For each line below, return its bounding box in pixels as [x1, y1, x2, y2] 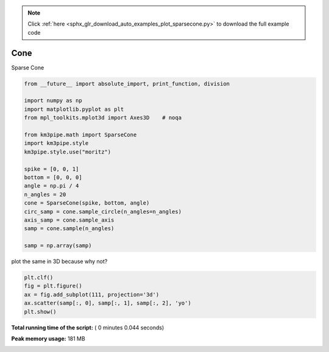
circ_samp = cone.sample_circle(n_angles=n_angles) [24, 208, 182, 215]
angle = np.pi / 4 [24, 183, 79, 189]
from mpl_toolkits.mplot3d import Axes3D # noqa [24, 114, 182, 121]
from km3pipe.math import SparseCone [24, 132, 137, 138]
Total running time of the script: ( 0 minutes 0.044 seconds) [11, 323, 164, 331]
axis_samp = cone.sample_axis [24, 216, 115, 224]
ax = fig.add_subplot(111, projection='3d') [24, 291, 160, 298]
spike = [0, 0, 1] [24, 165, 79, 172]
